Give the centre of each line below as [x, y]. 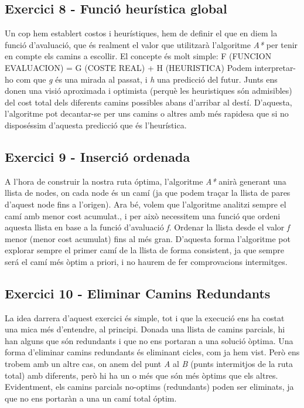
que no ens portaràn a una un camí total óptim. [91, 398]
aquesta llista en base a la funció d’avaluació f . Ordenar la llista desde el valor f [147, 227]
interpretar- [275, 67]
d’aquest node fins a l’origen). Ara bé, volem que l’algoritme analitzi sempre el [146, 204]
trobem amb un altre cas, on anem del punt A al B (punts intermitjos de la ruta [149, 364]
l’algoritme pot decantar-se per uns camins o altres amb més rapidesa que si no [147, 113]
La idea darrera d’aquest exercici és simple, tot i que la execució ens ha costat [145, 317]
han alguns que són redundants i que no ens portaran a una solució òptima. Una [149, 340]
